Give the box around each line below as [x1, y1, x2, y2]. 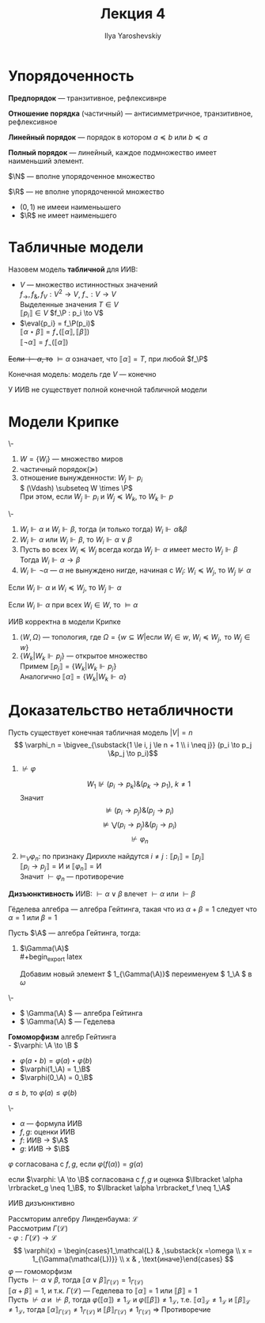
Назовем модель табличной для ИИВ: [8, 264, 138, 274]
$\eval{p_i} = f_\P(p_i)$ [19, 318, 95, 328]
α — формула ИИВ [19, 1118, 83, 1128]
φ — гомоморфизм [8, 1266, 73, 1275]
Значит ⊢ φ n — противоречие [19, 872, 124, 884]
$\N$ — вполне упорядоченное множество [8, 171, 156, 181]
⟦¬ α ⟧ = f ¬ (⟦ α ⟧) [19, 337, 69, 348]
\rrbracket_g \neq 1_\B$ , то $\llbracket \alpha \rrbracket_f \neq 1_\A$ [8, 1183, 231, 1192]
